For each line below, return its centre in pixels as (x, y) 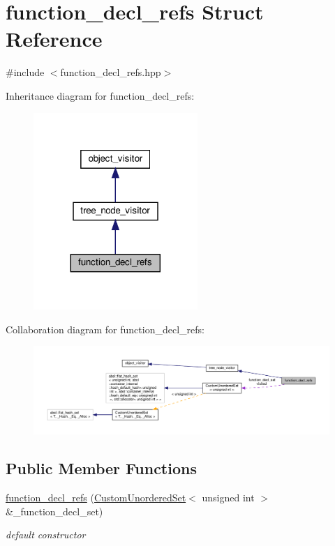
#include (25, 72)
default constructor (46, 534)
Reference (54, 39)
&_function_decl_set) (54, 511)
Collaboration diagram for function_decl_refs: (105, 329)
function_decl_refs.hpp (111, 72)
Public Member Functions (101, 468)
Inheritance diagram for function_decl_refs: (100, 95)
